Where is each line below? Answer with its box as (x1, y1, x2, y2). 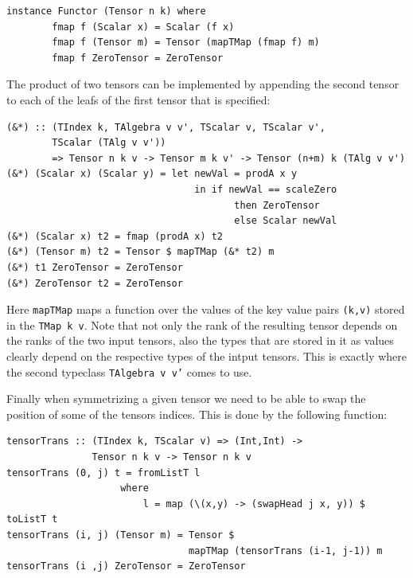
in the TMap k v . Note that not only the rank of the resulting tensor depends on (6, 316, 398, 333)
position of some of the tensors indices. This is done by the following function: (6, 405, 388, 422)
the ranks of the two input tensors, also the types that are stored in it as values (6, 332, 394, 349)
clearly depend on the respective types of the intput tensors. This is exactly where (6, 348, 407, 364)
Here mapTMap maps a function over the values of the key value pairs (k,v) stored (6, 301, 405, 318)
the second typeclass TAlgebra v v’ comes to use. (6, 363, 252, 380)
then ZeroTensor (234, 199, 320, 211)
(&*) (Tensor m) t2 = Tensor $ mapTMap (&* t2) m (6, 246, 275, 258)
